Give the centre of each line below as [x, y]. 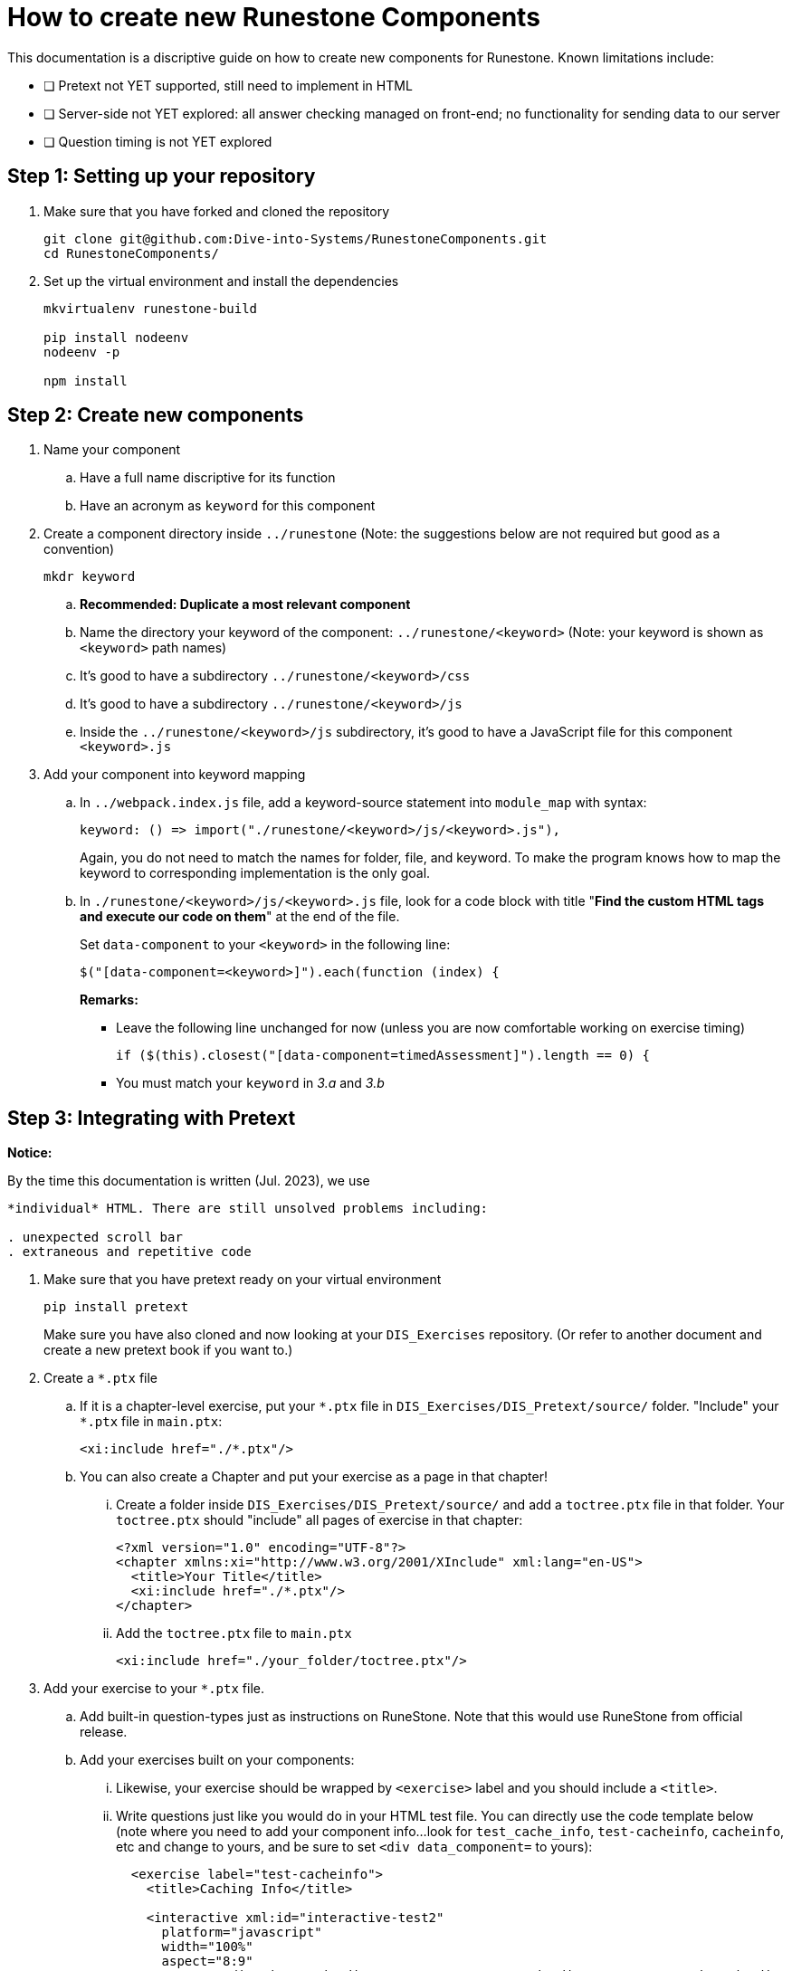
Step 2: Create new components [156, 415]
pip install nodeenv [116, 337]
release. [104, 1732]
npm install [86, 381]
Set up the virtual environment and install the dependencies [221, 281]
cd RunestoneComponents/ [131, 253]
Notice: [30, 1153]
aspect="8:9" [207, 1961]
